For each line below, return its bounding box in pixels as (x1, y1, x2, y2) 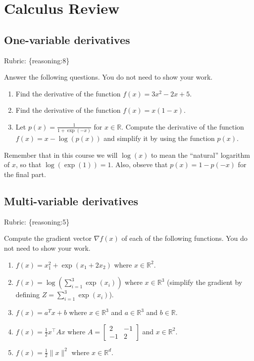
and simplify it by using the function (103, 133, 215, 143)
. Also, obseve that (111, 159, 168, 170)
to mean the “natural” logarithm (151, 149, 250, 160)
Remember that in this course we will (4, 149, 118, 160)
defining (15, 289, 40, 300)
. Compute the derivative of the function (121, 121, 244, 132)
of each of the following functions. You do (121, 233, 248, 243)
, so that (15, 159, 42, 170)
